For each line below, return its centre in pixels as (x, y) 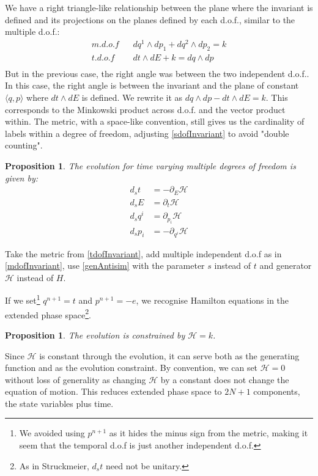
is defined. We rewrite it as (132, 97)
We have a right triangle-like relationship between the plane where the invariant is (159, 7)
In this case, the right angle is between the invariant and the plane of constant (152, 85)
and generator (286, 265)
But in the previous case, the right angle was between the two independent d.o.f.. (157, 73)
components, (277, 391)
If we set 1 (23, 299)
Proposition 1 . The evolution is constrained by (95, 335)
